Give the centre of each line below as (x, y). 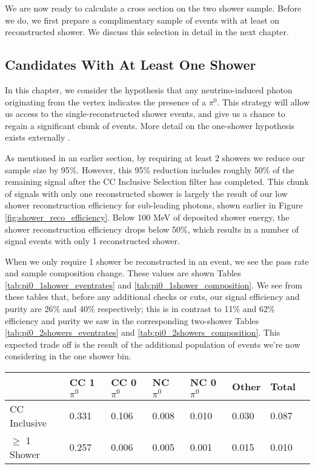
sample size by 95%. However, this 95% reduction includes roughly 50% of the (150, 169)
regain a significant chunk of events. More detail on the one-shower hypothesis (150, 125)
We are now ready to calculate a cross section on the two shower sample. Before (153, 8)
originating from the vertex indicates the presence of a (106, 101)
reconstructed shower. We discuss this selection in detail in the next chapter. (147, 32)
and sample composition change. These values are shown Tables (123, 273)
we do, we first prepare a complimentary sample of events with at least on (142, 20)
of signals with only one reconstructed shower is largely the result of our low (146, 193)
